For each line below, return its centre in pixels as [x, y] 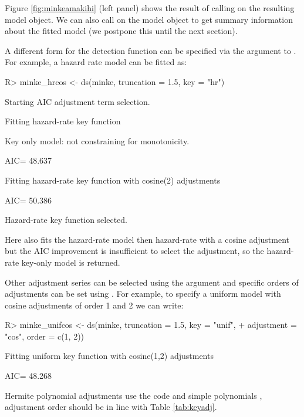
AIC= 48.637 [28, 160]
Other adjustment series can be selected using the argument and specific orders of [152, 282]
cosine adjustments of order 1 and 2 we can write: [94, 305]
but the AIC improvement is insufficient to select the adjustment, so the [134, 251]
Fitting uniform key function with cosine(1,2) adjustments [109, 356]
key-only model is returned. [71, 262]
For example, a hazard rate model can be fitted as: [96, 62]
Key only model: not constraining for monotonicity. [97, 140]
